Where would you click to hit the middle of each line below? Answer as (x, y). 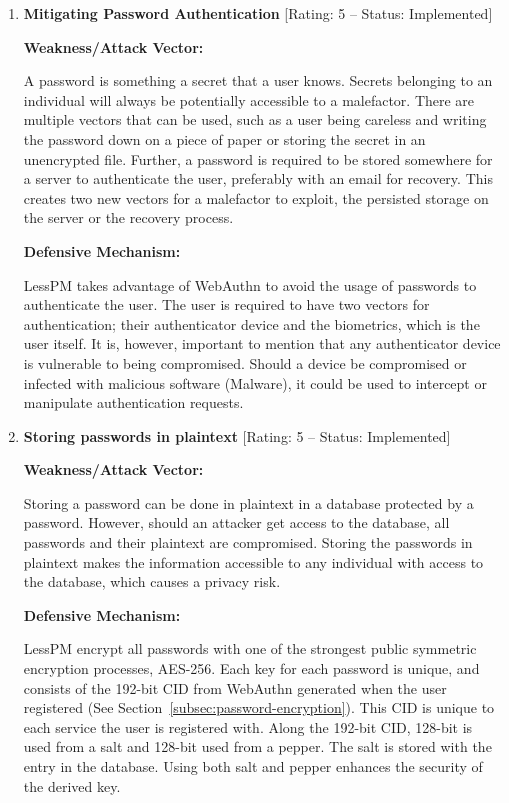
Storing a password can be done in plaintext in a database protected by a (248, 502)
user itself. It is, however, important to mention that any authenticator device (262, 343)
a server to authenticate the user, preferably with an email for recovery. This (258, 178)
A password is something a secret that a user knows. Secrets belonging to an (258, 80)
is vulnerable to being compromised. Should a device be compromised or (245, 362)
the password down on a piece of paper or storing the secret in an (224, 138)
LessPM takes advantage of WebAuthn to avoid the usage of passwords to (250, 284)
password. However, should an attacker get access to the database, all (236, 522)
